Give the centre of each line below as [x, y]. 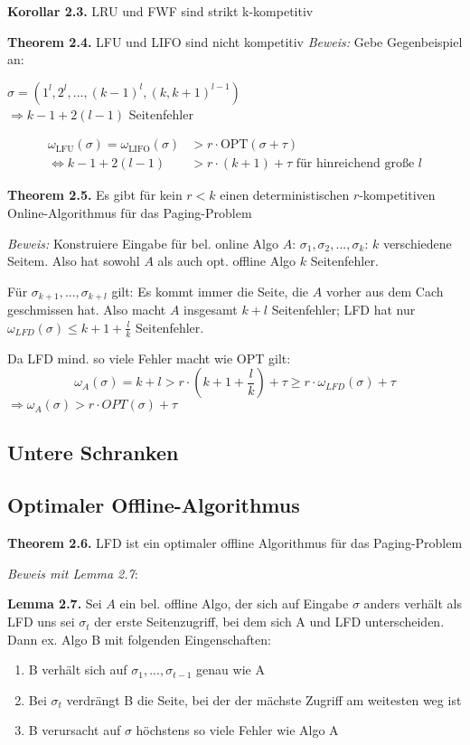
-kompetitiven [397, 195]
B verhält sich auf [78, 670]
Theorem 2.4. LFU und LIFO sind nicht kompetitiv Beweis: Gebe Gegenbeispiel [235, 41]
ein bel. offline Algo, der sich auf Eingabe [234, 604]
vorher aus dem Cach [385, 291]
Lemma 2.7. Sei [55, 604]
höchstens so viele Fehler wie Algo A [237, 730]
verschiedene [417, 243]
